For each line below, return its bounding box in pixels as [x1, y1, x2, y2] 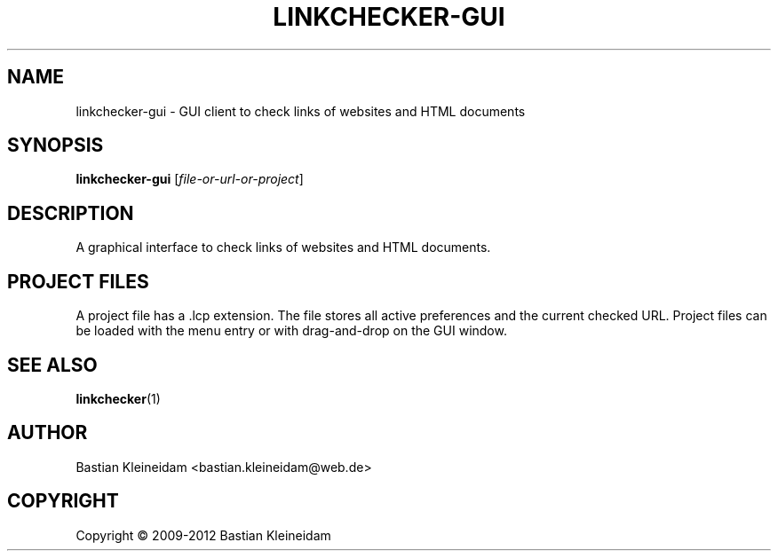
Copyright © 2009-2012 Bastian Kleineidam [75, 527, 331, 543]
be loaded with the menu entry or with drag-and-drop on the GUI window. [75, 323, 507, 339]
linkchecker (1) [75, 390, 161, 406]
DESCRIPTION [7, 201, 134, 224]
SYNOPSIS [7, 134, 104, 157]
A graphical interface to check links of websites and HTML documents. [75, 240, 491, 255]
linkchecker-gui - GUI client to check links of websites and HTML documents [75, 103, 526, 119]
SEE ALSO [7, 353, 98, 376]
